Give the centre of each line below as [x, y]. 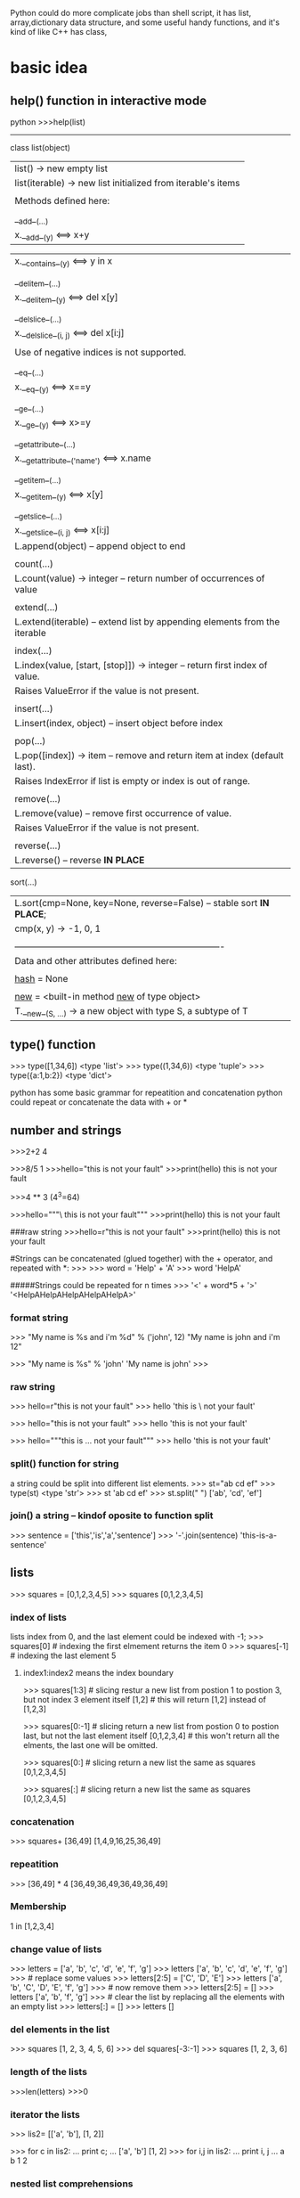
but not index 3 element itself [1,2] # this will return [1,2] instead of [144, 1699]
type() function [53, 1045]
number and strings [66, 1130]
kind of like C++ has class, [59, 32]
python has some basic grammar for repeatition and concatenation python [146, 1093]
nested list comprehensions [72, 2184]
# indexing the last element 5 [63, 1655]
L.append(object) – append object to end [100, 546]
